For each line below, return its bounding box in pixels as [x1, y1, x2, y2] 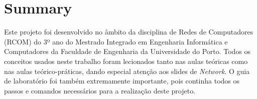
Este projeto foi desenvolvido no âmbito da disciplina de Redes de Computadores [4, 26, 253, 37]
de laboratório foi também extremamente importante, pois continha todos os [4, 75, 239, 86]
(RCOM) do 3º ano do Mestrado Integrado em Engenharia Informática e [4, 36, 228, 46]
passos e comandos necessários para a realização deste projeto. [4, 85, 196, 95]
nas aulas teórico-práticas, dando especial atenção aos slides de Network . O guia [4, 65, 250, 76]
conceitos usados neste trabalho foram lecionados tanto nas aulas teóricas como [4, 55, 248, 66]
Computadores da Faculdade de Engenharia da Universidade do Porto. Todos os [4, 46, 251, 56]
